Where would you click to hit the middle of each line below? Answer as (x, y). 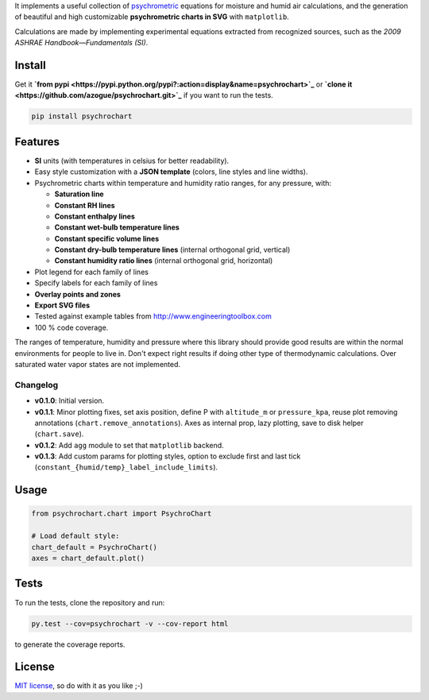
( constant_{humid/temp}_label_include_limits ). (126, 467)
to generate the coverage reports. (70, 644)
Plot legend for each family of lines (91, 272)
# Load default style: (75, 536)
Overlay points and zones (77, 294)
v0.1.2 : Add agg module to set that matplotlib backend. (129, 445)
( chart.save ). (59, 434)
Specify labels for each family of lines (96, 283)
